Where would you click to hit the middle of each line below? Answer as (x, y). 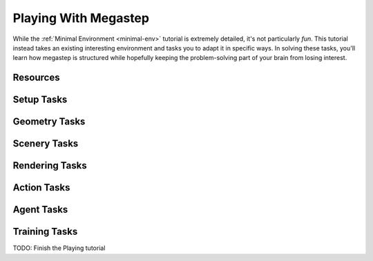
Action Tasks (41, 187)
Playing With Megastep (81, 18)
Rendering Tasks (50, 166)
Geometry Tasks (49, 122)
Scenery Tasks (46, 144)
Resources (36, 78)
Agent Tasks (40, 210)
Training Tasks (45, 232)
